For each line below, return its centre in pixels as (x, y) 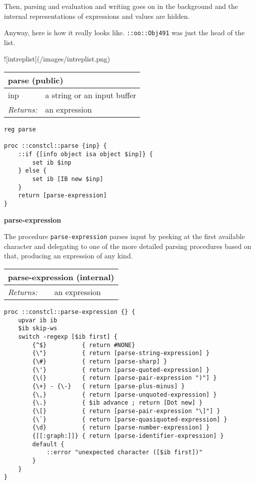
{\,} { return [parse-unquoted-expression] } (125, 394)
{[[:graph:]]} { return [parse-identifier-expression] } (128, 436)
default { (48, 444)
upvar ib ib (38, 320)
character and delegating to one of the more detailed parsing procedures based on (128, 246)
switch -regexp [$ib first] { (68, 337)
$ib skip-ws (38, 329)
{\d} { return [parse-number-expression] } (121, 428)
